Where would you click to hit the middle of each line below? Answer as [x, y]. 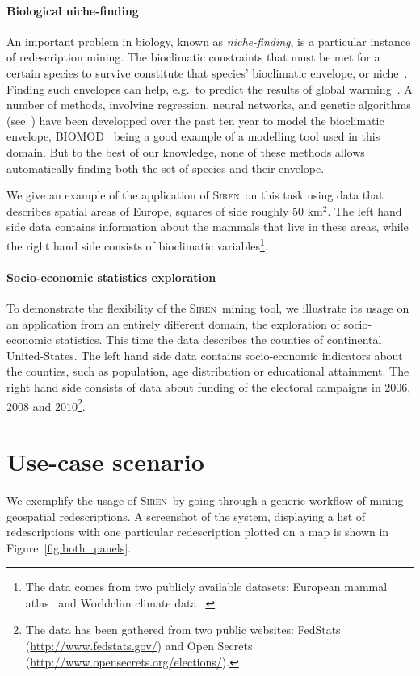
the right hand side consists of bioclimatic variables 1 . [137, 244]
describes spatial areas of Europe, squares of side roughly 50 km [165, 210]
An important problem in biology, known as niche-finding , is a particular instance [209, 41]
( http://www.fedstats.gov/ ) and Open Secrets [139, 646]
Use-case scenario [105, 461]
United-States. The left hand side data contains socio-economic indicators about [205, 355]
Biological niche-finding [73, 10]
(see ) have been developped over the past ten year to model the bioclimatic [195, 120]
